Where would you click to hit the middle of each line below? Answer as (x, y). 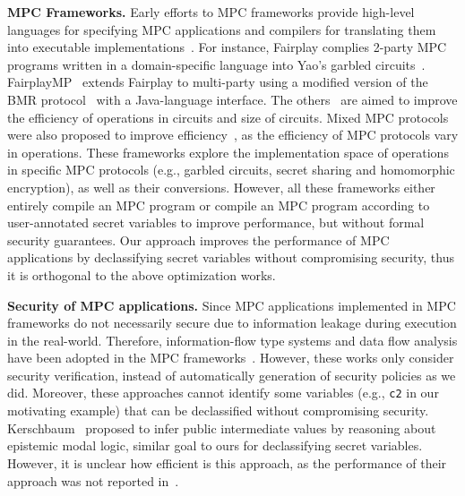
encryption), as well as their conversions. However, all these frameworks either (221, 187)
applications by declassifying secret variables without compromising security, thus (231, 257)
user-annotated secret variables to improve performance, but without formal (216, 222)
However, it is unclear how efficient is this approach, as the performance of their (227, 462)
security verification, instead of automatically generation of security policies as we (232, 375)
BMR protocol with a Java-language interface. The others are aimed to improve (232, 99)
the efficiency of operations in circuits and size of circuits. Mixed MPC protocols (228, 117)
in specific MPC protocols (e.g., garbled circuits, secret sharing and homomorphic (231, 170)
